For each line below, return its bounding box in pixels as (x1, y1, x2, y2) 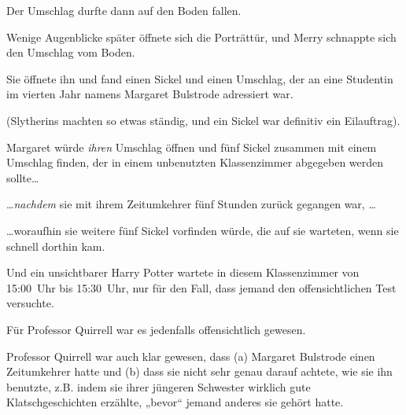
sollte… (6, 169, 39, 185)
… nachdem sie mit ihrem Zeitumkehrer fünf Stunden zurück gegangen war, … (6, 196, 376, 212)
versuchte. (6, 295, 54, 311)
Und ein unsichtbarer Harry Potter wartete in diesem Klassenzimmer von (6, 264, 360, 281)
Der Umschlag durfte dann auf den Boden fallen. (6, 2, 242, 18)
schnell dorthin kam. (6, 237, 105, 254)
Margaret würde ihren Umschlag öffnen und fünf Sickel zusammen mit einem (6, 138, 377, 155)
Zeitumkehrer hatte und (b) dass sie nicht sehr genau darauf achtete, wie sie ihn (6, 363, 393, 380)
